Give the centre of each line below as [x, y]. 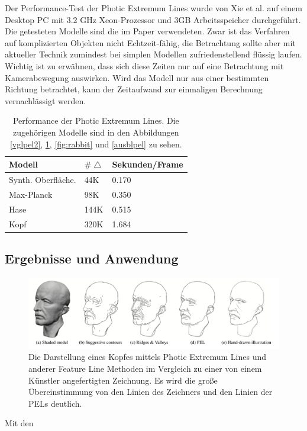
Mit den [19, 423]
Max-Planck [31, 194]
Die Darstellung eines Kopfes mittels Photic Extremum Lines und [147, 357]
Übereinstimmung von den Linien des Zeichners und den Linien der [151, 392]
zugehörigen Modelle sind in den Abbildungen [96, 132]
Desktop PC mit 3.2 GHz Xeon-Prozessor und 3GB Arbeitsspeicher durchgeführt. [153, 19]
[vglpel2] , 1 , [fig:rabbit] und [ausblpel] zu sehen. [96, 144]
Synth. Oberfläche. [43, 179]
